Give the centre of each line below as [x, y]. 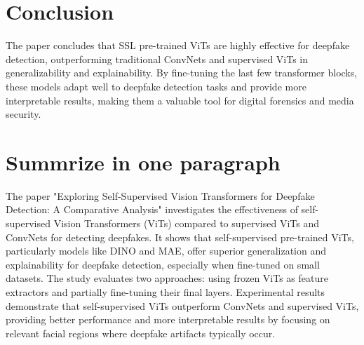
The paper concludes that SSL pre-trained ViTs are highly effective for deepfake [178, 45]
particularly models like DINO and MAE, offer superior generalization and [166, 251]
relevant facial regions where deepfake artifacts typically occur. [141, 333]
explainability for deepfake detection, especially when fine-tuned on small [163, 264]
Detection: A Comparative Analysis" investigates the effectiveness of [152, 209]
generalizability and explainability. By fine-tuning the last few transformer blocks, [182, 73]
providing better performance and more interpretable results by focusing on [168, 319]
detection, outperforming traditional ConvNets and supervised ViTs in [157, 59]
